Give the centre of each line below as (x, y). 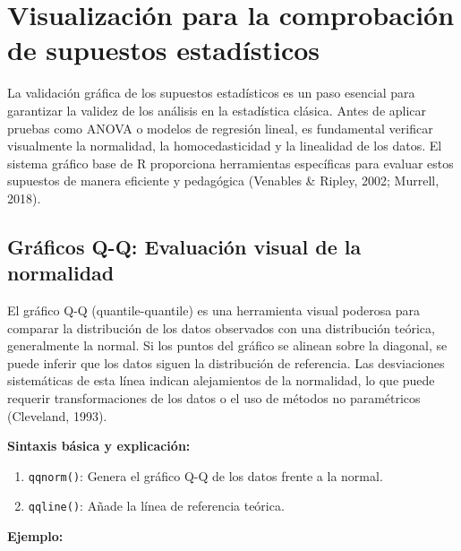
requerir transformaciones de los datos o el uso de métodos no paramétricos (214, 398)
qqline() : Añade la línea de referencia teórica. (156, 506)
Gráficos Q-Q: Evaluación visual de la (184, 246)
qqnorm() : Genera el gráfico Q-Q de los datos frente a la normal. (205, 475)
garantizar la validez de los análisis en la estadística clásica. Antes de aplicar (217, 110)
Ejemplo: (35, 536)
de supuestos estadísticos (164, 50)
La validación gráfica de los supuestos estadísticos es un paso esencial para (211, 93)
